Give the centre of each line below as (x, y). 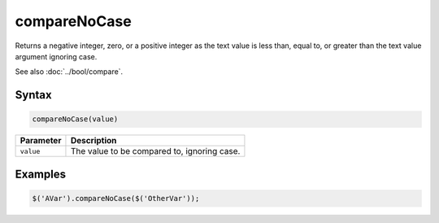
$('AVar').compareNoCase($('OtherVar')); (116, 198)
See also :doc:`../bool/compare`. (69, 72)
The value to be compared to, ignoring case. (155, 151)
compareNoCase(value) (75, 119)
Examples (41, 174)
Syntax (33, 95)
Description (93, 141)
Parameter (41, 141)
